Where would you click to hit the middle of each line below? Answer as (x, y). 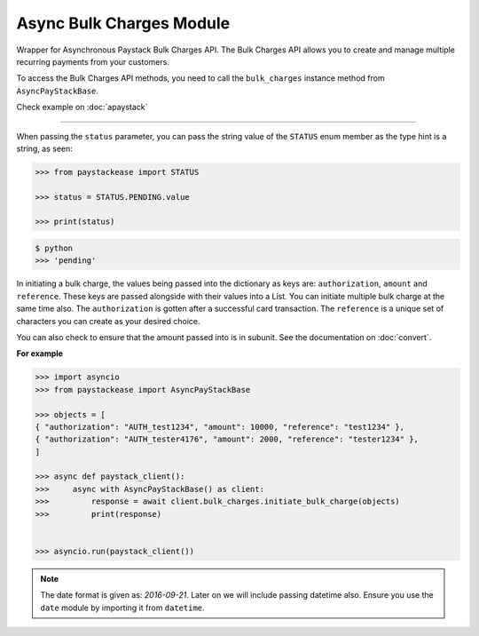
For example (40, 354)
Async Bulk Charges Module (123, 23)
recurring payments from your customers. (93, 61)
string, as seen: (44, 148)
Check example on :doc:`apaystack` (82, 107)
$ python (54, 248)
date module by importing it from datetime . (122, 608)
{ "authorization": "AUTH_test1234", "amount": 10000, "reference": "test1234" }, (220, 427)
